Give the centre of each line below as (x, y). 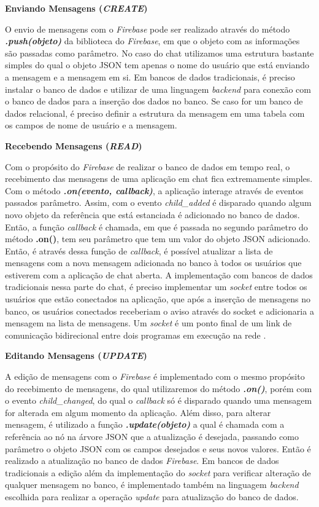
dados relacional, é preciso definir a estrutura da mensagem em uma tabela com (155, 113)
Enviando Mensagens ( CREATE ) (76, 8)
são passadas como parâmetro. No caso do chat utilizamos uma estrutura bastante (159, 53)
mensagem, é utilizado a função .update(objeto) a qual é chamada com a (145, 424)
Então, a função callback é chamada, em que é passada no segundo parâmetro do (156, 226)
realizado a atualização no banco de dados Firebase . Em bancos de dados (142, 461)
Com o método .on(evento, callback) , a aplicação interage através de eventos (154, 190)
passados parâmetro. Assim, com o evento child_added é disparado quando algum (158, 202)
